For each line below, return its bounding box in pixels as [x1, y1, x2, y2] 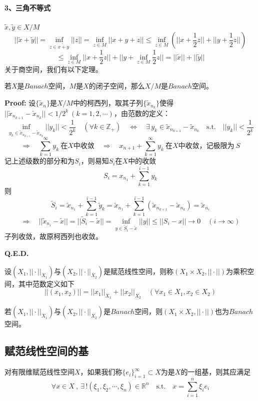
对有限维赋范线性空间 [4, 366, 74, 377]
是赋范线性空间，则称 [103, 265, 174, 276]
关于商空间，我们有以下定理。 [4, 63, 102, 74]
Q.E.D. [4, 247, 29, 258]
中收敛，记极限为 [178, 142, 234, 149]
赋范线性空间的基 [4, 343, 88, 358]
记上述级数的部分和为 [4, 155, 74, 166]
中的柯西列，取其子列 [73, 97, 143, 108]
